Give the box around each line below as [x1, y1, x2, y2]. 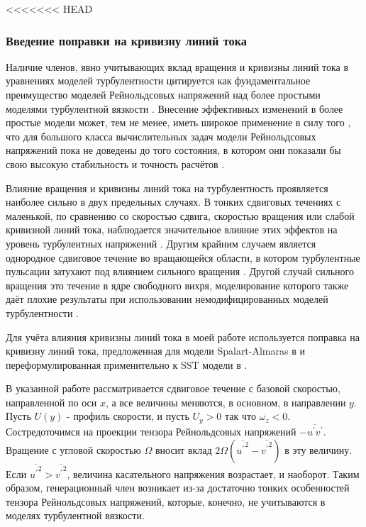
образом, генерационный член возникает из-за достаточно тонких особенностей [6, 480, 350, 495]
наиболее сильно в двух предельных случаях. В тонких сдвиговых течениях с [6, 194, 341, 209]
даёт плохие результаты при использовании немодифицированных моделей [6, 292, 328, 306]
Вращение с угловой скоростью [6, 442, 141, 457]
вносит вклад [155, 442, 212, 457]
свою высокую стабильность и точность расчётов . [6, 156, 225, 171]
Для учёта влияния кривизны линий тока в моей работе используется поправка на [6, 329, 360, 344]
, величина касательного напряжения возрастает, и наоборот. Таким [67, 466, 360, 481]
